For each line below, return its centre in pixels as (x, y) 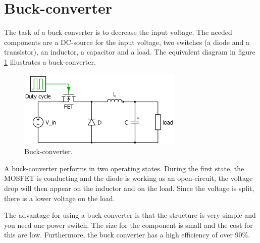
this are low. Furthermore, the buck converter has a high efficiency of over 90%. (127, 235)
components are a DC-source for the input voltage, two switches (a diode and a (127, 42)
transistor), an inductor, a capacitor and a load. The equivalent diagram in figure (130, 52)
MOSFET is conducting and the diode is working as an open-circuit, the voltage (128, 178)
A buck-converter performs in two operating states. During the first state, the (124, 168)
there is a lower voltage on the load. (60, 198)
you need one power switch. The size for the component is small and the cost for (128, 225)
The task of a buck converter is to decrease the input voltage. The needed (118, 32)
